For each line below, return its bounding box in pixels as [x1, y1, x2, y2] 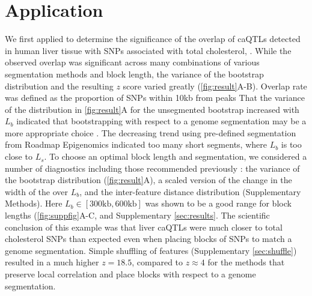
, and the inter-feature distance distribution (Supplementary [79, 185, 301, 198]
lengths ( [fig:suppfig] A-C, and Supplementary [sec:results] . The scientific [5, 209, 270, 222]
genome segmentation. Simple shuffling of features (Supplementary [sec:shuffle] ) [5, 244, 297, 256]
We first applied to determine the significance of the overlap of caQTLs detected [5, 32, 301, 45]
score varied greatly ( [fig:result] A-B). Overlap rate [123, 79, 307, 92]
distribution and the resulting [5, 79, 114, 92]
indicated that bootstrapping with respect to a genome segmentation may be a [16, 115, 307, 127]
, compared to [132, 256, 183, 268]
